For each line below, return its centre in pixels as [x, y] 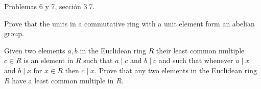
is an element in [49, 60]
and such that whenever [196, 60]
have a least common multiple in [63, 80]
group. [14, 33]
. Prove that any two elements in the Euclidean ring [176, 70]
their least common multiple [200, 50]
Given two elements [35, 50]
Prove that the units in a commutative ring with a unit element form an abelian [129, 23]
